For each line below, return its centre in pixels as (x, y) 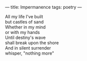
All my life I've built (24, 16)
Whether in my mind (25, 27)
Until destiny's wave (25, 37)
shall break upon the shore (32, 43)
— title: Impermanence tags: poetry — (43, 7)
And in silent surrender (28, 48)
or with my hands (22, 32)
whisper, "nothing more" (30, 53)
